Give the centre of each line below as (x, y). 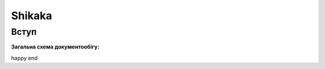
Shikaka (32, 16)
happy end (24, 58)
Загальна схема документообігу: (55, 47)
